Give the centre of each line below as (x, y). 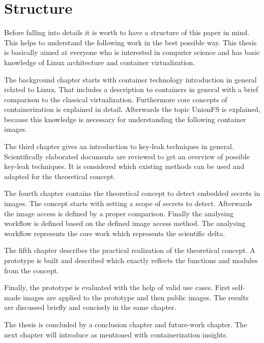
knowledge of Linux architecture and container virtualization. (100, 62)
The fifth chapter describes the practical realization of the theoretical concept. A (130, 250)
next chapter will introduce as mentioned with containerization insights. (116, 334)
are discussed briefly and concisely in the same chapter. (90, 307)
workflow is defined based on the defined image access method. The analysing (125, 223)
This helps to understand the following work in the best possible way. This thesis (130, 42)
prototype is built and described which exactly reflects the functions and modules (131, 260)
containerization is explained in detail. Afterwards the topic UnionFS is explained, (132, 109)
